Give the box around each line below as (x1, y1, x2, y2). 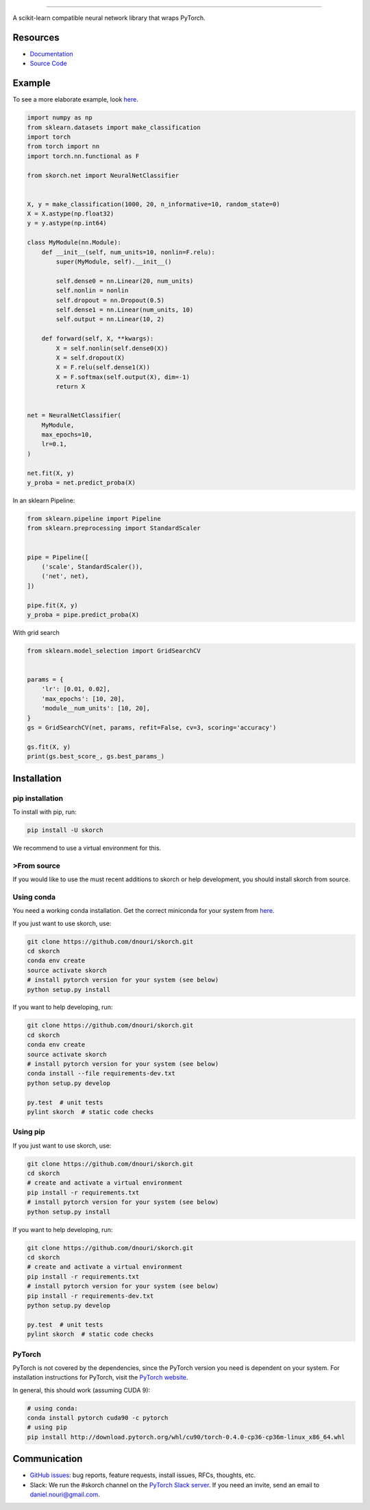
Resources (12, 32, 60, 43)
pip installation (12, 793, 64, 803)
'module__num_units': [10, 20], (41, 704, 151, 712)
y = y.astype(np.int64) (27, 220, 108, 227)
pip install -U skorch (27, 826, 103, 834)
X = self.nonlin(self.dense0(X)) (56, 344, 169, 352)
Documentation (29, 49, 73, 58)
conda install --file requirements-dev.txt (27, 1069, 176, 1078)
